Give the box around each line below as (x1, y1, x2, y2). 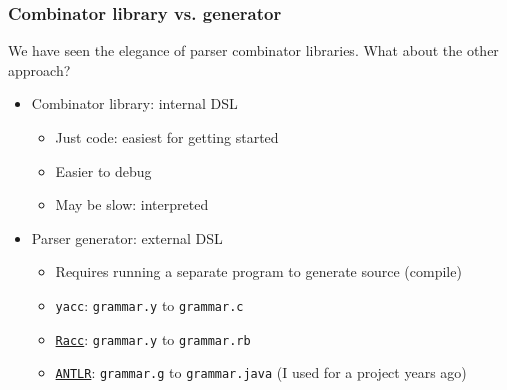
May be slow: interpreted (55, 194, 209, 215)
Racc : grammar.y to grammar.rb (55, 328, 251, 349)
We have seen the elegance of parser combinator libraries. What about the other (8, 40, 499, 61)
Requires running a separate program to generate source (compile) (55, 261, 462, 282)
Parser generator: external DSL (31, 227, 223, 248)
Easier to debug (55, 160, 152, 181)
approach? (8, 59, 71, 80)
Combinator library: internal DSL (31, 93, 238, 114)
